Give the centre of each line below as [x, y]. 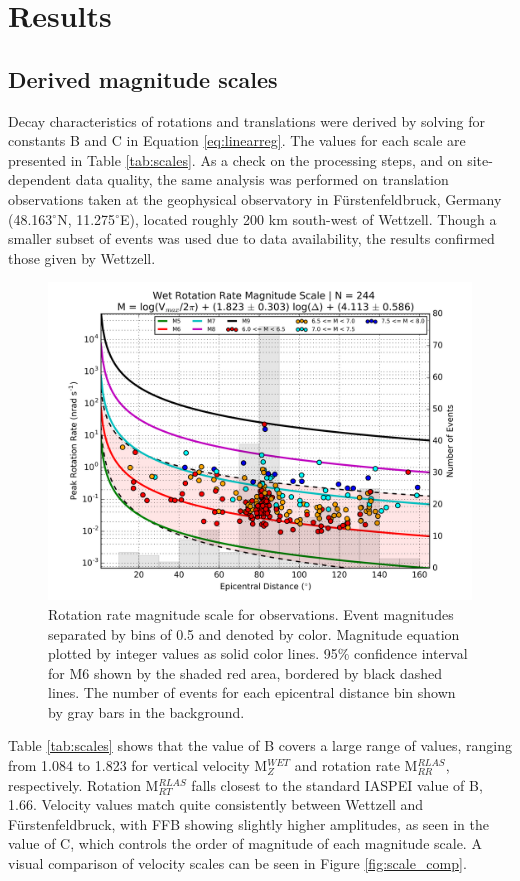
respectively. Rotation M [83, 784]
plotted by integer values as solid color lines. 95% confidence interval [258, 653]
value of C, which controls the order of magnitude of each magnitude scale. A [245, 843]
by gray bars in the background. [146, 711]
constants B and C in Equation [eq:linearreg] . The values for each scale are [237, 140]
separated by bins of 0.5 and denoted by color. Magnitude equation [254, 633]
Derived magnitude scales [143, 78]
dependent [40, 179]
